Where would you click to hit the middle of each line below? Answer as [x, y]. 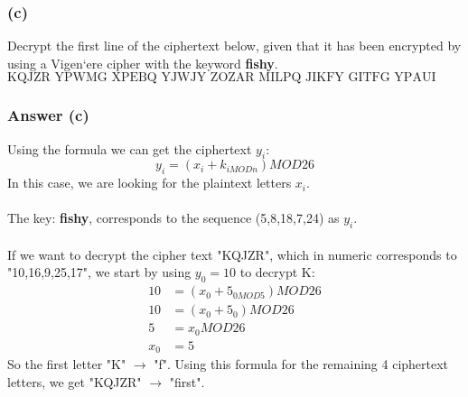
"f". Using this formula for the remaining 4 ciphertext [301, 364]
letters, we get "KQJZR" [75, 381]
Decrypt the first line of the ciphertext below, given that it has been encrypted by [234, 46]
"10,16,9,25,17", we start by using [99, 272]
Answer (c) [48, 115]
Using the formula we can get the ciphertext [130, 148]
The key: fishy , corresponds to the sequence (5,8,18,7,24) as [173, 218]
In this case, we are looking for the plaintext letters [150, 183]
